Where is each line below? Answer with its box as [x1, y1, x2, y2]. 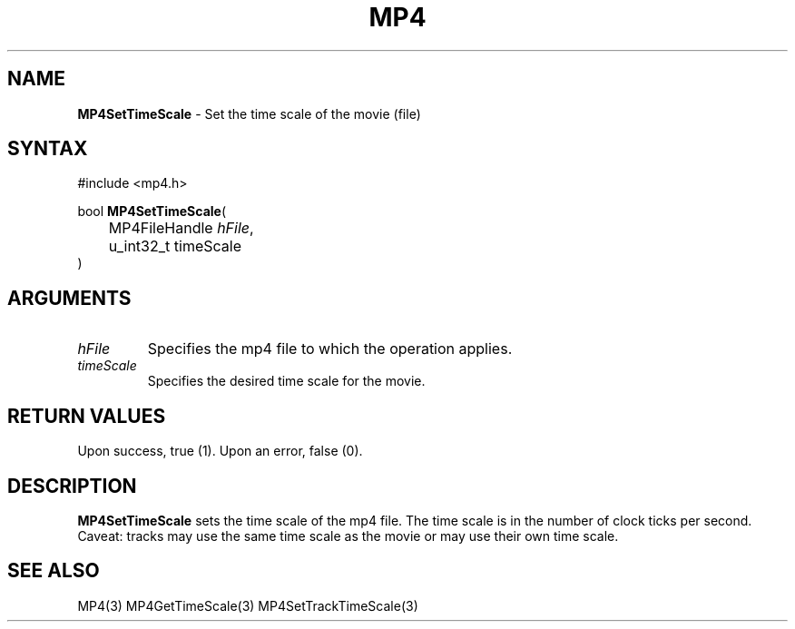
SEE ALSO [7, 559, 100, 583]
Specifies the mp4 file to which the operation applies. [147, 339, 513, 359]
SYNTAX [7, 137, 88, 161]
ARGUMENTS [7, 286, 132, 310]
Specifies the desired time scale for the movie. [147, 373, 426, 389]
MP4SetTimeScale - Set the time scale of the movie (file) [77, 105, 421, 122]
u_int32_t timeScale [108, 237, 241, 256]
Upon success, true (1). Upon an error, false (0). [77, 443, 363, 459]
